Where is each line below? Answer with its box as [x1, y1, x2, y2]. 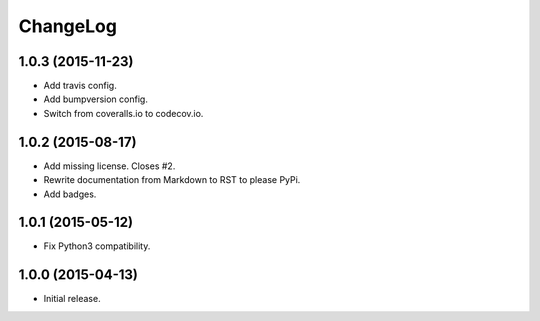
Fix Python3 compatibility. [43, 240, 151, 252]
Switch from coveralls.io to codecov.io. [43, 107, 204, 119]
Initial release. [43, 293, 101, 305]
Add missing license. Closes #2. [43, 160, 176, 172]
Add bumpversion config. [43, 93, 149, 105]
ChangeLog [18, 15, 117, 37]
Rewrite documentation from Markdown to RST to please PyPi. [43, 174, 301, 186]
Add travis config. [43, 80, 117, 92]
